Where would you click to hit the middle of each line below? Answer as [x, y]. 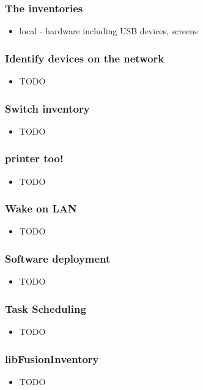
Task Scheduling [46, 308]
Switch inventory [47, 108]
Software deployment [58, 258]
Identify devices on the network [85, 58]
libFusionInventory [52, 358]
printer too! [34, 158]
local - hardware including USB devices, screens [109, 31]
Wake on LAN [41, 208]
